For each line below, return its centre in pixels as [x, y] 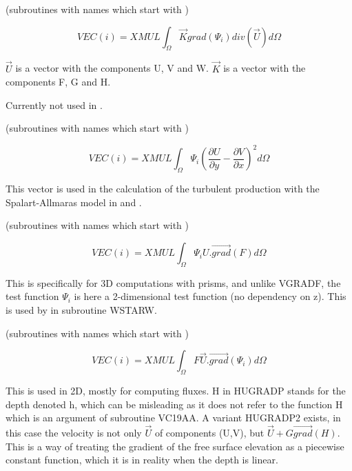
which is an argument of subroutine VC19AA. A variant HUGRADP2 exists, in [173, 418]
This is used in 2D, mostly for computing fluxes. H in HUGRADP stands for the [176, 391]
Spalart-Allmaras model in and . [74, 202]
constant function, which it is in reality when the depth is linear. [142, 460]
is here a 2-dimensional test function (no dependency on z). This [210, 296]
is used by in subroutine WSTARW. [81, 310]
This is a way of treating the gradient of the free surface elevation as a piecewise [175, 446]
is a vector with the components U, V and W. [112, 68]
